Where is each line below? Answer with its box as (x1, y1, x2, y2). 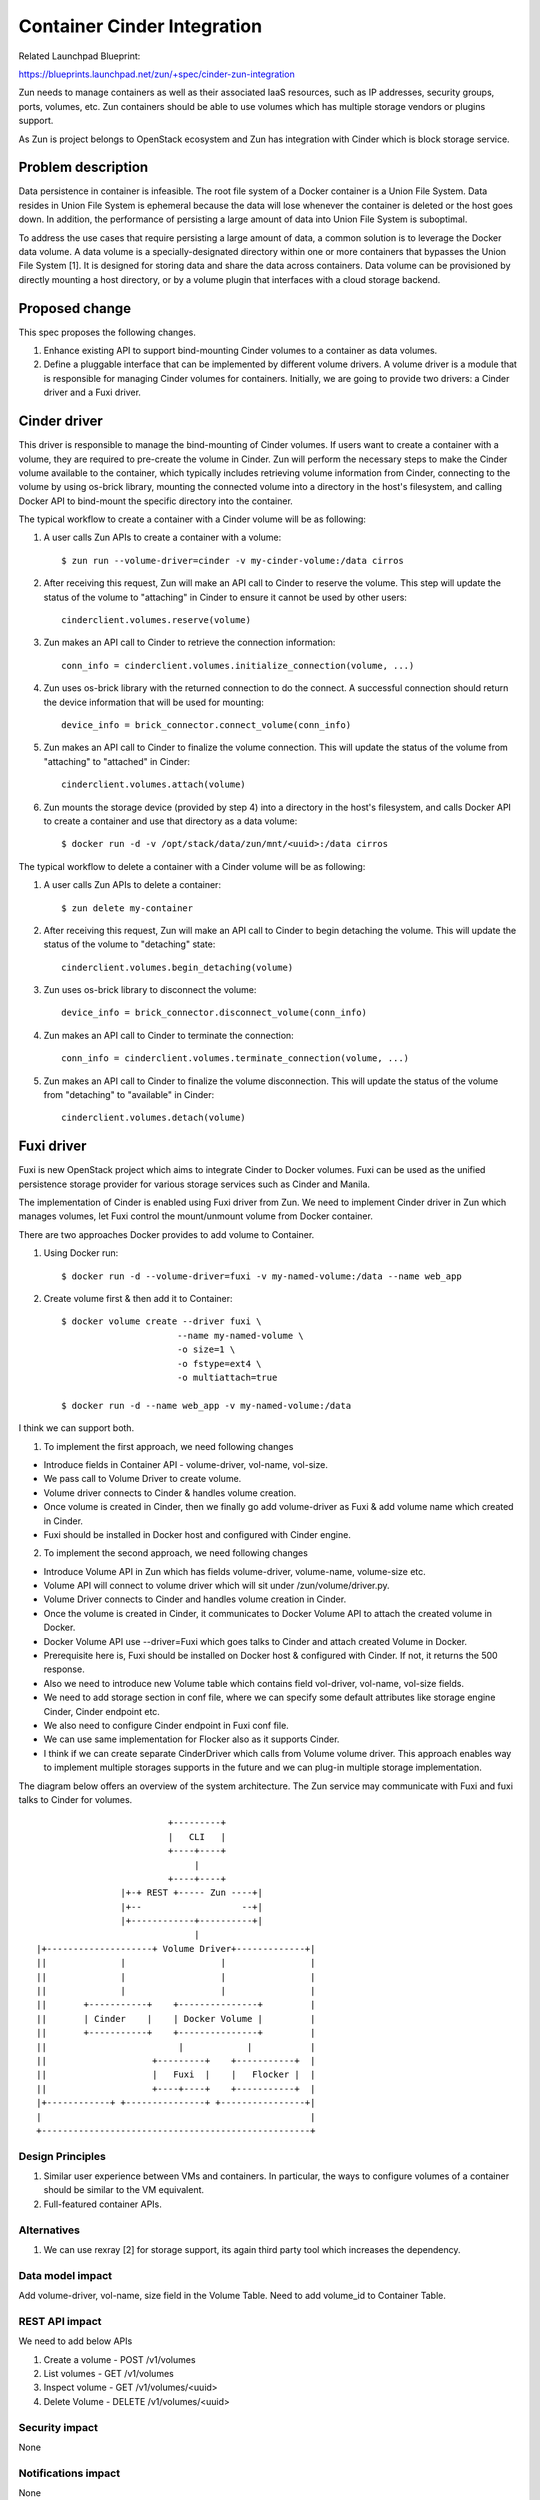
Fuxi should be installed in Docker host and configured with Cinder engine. (43, 1528, 352, 1540)
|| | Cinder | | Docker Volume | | (36, 2013, 316, 2024)
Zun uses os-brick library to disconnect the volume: (43, 984, 257, 996)
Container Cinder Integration (18, 15, 263, 37)
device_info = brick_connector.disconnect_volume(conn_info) (61, 1007, 367, 1019)
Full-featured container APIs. (43, 2198, 162, 2210)
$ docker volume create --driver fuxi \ (61, 1316, 262, 1327)
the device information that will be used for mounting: (43, 696, 265, 708)
